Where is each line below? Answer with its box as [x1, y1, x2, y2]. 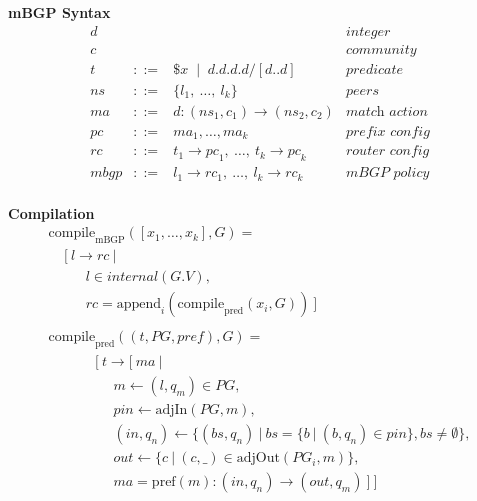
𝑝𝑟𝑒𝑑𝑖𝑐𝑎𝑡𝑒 [346, 62, 404, 77]
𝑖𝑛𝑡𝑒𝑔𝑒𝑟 [346, 24, 391, 39]
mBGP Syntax [8, 2, 111, 22]
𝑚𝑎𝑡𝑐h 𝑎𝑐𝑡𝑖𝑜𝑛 [346, 104, 428, 119]
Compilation [8, 202, 95, 223]
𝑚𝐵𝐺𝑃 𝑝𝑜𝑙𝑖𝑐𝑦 [346, 166, 430, 181]
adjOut [236, 451, 280, 466]
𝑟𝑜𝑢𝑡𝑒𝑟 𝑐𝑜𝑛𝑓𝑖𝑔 [346, 144, 430, 159]
